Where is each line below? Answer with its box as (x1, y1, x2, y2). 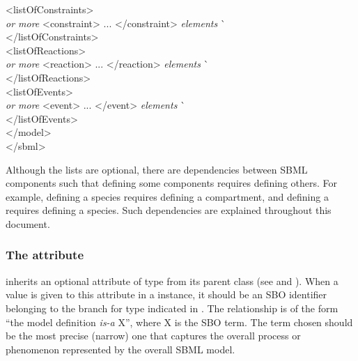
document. (6, 216, 50, 231)
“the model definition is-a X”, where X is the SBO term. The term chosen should (6, 314, 353, 329)
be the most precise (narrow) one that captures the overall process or (6, 328, 301, 343)
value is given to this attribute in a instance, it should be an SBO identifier (6, 287, 327, 302)
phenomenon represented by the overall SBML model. (6, 341, 235, 356)
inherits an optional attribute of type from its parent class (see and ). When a (6, 273, 338, 288)
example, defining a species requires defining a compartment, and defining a (6, 189, 329, 203)
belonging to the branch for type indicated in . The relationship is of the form (6, 300, 338, 315)
